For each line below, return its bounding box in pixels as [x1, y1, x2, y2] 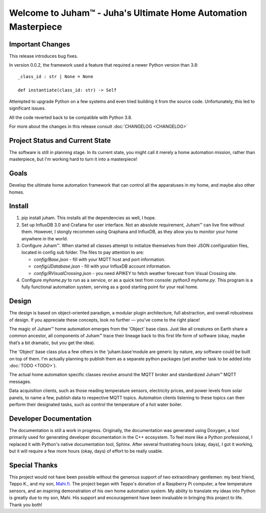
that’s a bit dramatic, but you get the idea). [9, 340, 96, 346]
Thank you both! [9, 502, 43, 508]
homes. [9, 189, 25, 195]
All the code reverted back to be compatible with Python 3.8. [9, 114, 133, 120]
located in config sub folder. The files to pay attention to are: [21, 249, 144, 255]
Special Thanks [9, 461, 58, 469]
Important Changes [9, 40, 70, 48]
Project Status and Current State [9, 136, 111, 145]
